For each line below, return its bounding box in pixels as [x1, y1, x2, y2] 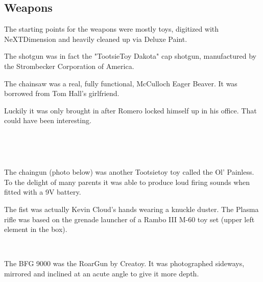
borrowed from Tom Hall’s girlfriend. [4, 88, 119, 99]
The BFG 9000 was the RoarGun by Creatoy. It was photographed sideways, [4, 258, 245, 269]
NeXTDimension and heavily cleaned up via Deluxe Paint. [4, 33, 187, 44]
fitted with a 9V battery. [4, 186, 81, 197]
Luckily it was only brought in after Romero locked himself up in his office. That [4, 105, 257, 115]
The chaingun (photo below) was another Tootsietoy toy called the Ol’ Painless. [4, 167, 254, 177]
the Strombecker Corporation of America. [4, 60, 134, 71]
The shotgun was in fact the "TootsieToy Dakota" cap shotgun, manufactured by [4, 51, 257, 61]
